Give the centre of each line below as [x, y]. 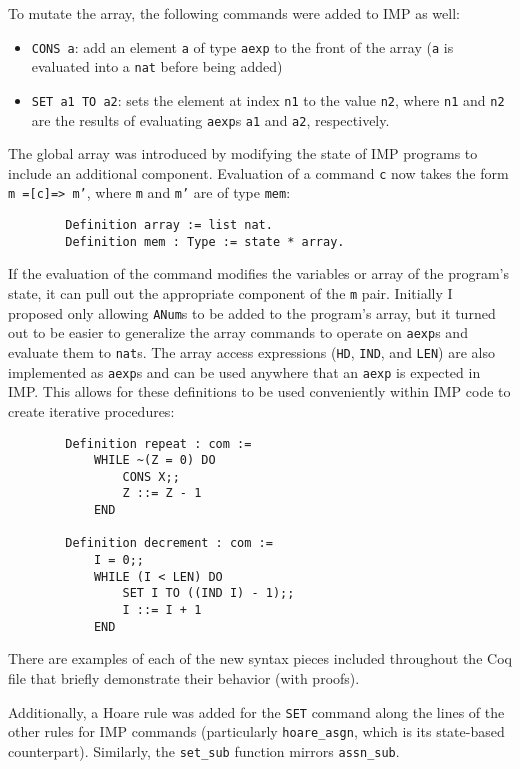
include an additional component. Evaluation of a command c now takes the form [258, 172]
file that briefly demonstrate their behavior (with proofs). [184, 677]
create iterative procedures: [91, 410]
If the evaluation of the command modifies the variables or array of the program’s [258, 273]
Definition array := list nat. [169, 225]
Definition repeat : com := [158, 443]
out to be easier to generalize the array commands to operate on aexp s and [238, 332]
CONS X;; [151, 476]
